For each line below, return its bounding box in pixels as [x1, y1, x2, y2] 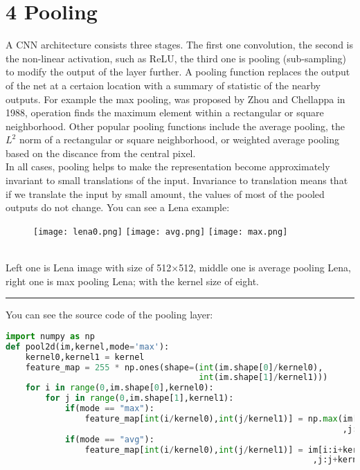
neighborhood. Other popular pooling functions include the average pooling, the [6, 118, 345, 133]
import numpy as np [6, 331, 95, 341]
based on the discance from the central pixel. [6, 145, 196, 160]
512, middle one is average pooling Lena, [179, 260, 351, 275]
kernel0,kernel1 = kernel [25, 352, 145, 362]
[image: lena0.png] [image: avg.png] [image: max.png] [33, 226, 288, 237]
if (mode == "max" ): [64, 404, 154, 413]
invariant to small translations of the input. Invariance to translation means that [6, 173, 348, 188]
